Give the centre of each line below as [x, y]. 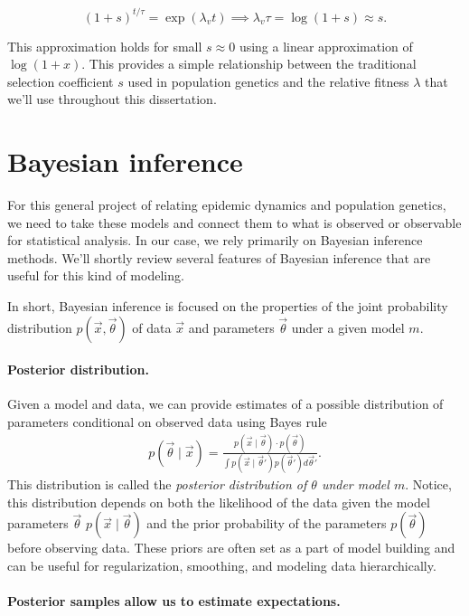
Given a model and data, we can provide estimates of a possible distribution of [225, 404]
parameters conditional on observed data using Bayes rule [167, 421]
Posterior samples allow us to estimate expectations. [174, 601]
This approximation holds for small [105, 46]
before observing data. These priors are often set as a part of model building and [231, 548]
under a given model [348, 327]
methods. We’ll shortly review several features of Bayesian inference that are [219, 257]
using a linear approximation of [326, 46]
